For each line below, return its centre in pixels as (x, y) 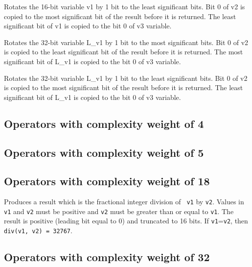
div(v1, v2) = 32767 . (38, 231)
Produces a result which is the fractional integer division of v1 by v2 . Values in (124, 202)
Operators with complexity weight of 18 (107, 181)
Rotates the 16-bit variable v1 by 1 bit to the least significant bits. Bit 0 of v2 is (125, 6)
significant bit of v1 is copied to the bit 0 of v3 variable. (88, 26)
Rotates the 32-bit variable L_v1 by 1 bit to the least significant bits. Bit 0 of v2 (126, 78)
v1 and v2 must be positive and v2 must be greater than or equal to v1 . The (119, 211)
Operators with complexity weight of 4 (104, 123)
